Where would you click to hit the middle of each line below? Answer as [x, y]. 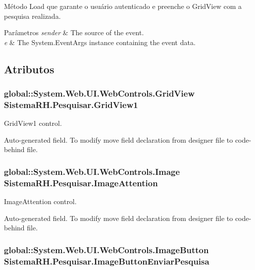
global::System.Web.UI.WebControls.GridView [100, 93]
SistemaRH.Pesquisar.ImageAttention [81, 183]
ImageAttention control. [40, 201]
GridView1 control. [33, 123]
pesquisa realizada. [32, 16]
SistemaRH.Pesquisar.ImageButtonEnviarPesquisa [107, 261]
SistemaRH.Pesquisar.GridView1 [71, 105]
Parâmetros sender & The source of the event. [74, 32]
